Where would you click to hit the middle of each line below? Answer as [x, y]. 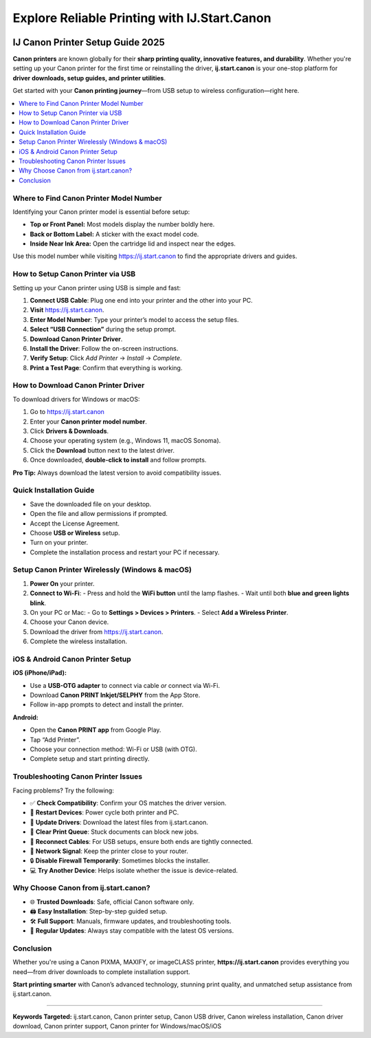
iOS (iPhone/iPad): [40, 673]
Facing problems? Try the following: [64, 790]
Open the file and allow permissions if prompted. [99, 514]
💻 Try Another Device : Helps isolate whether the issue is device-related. [134, 870]
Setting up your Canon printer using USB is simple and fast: [97, 288]
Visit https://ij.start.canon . [67, 310]
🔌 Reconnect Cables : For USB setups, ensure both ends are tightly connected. [142, 841]
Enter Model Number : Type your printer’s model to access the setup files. [134, 319]
